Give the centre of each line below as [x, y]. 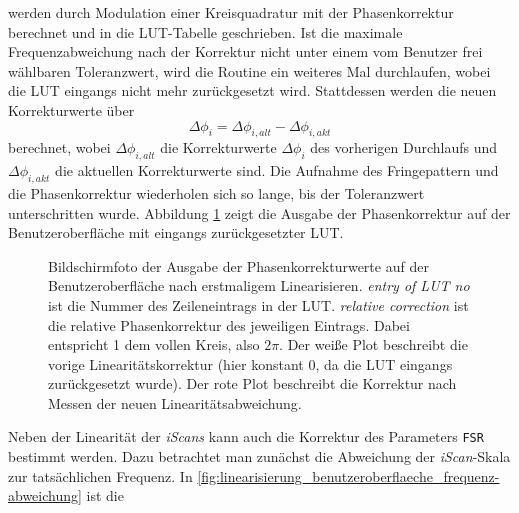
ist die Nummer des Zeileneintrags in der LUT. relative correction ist [258, 304]
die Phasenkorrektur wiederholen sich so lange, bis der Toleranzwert [216, 192]
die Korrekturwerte [218, 147]
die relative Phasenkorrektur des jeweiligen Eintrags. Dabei [229, 324]
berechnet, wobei [59, 147]
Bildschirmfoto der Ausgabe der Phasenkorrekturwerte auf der [238, 265]
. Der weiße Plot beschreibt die [373, 344]
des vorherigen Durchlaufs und [404, 147]
